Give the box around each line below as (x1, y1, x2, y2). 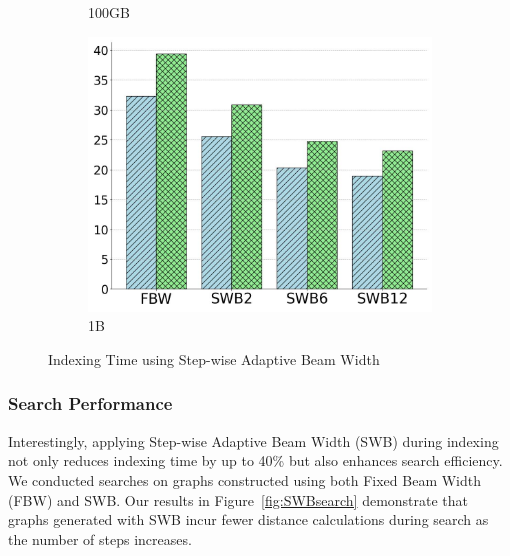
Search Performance (8, 391, 173, 416)
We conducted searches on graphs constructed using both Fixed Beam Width (8, 469, 482, 490)
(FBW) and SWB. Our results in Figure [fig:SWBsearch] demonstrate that (8, 489, 469, 510)
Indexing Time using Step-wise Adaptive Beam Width (48, 348, 380, 369)
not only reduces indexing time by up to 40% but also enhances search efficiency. (8, 450, 503, 471)
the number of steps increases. (8, 528, 192, 549)
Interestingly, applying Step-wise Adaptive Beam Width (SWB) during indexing (8, 430, 499, 451)
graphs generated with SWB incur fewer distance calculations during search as (8, 509, 489, 530)
